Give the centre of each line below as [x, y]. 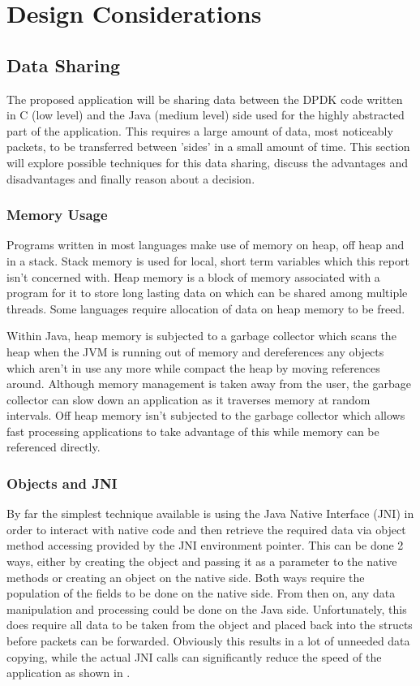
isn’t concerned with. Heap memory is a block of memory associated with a [193, 276]
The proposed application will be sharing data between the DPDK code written [205, 99]
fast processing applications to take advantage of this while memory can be [193, 431]
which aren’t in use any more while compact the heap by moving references [193, 367]
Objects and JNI [62, 483]
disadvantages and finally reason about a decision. [131, 178]
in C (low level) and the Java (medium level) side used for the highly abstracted [206, 115]
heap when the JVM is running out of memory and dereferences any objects [195, 351]
